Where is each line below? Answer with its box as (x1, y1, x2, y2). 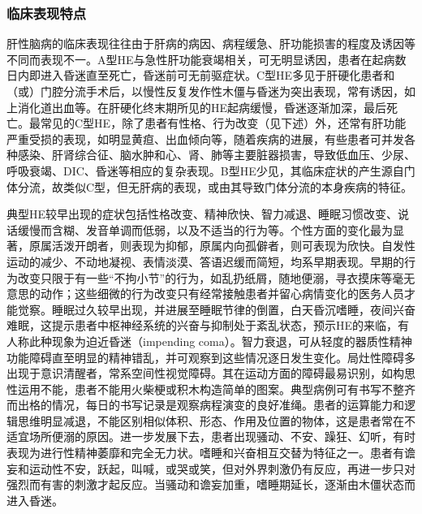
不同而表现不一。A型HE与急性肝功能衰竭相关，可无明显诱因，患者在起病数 (6, 50, 407, 67)
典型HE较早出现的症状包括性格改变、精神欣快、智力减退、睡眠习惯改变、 (6, 205, 398, 222)
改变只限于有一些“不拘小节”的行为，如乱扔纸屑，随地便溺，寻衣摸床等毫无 (17, 269, 416, 286)
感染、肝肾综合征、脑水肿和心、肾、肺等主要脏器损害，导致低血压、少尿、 (17, 146, 416, 163)
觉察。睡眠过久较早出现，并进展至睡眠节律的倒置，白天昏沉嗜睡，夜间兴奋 (17, 300, 416, 317)
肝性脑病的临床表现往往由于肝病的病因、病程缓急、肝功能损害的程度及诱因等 (6, 35, 416, 52)
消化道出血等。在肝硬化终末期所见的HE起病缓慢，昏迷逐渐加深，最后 (17, 98, 387, 115)
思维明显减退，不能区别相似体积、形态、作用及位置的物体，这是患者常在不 (17, 412, 416, 429)
